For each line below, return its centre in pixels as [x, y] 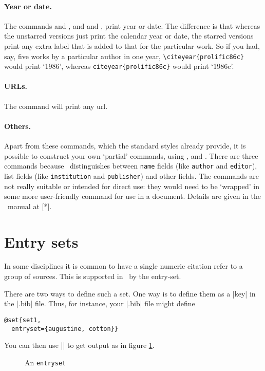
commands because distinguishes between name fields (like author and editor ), [131, 166]
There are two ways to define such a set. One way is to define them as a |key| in [130, 293]
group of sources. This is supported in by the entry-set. [93, 276]
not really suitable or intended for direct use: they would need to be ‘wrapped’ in [132, 186]
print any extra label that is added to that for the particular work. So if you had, [132, 45]
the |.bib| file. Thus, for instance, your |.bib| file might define [100, 303]
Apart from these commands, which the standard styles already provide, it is [125, 146]
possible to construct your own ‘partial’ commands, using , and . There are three [131, 155]
